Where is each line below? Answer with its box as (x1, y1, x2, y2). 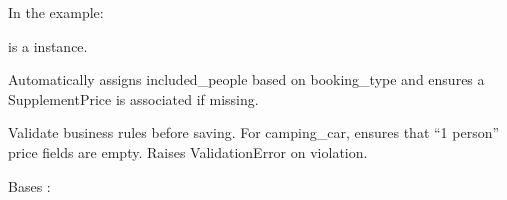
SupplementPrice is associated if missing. (8, 88, 259, 109)
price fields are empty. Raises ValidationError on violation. (8, 141, 368, 162)
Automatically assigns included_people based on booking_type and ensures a (8, 69, 485, 90)
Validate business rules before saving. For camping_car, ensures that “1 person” (8, 122, 500, 143)
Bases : (8, 175, 51, 196)
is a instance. (8, 35, 88, 56)
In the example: (8, 2, 104, 22)
